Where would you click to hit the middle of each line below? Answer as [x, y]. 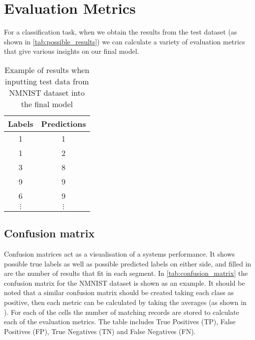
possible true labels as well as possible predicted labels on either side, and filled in [128, 263]
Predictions [64, 123]
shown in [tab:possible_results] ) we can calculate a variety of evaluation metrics [125, 41]
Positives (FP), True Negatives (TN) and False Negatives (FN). [100, 331]
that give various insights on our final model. [72, 51]
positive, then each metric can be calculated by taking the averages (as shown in [125, 302]
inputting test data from [47, 81]
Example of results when [47, 70]
